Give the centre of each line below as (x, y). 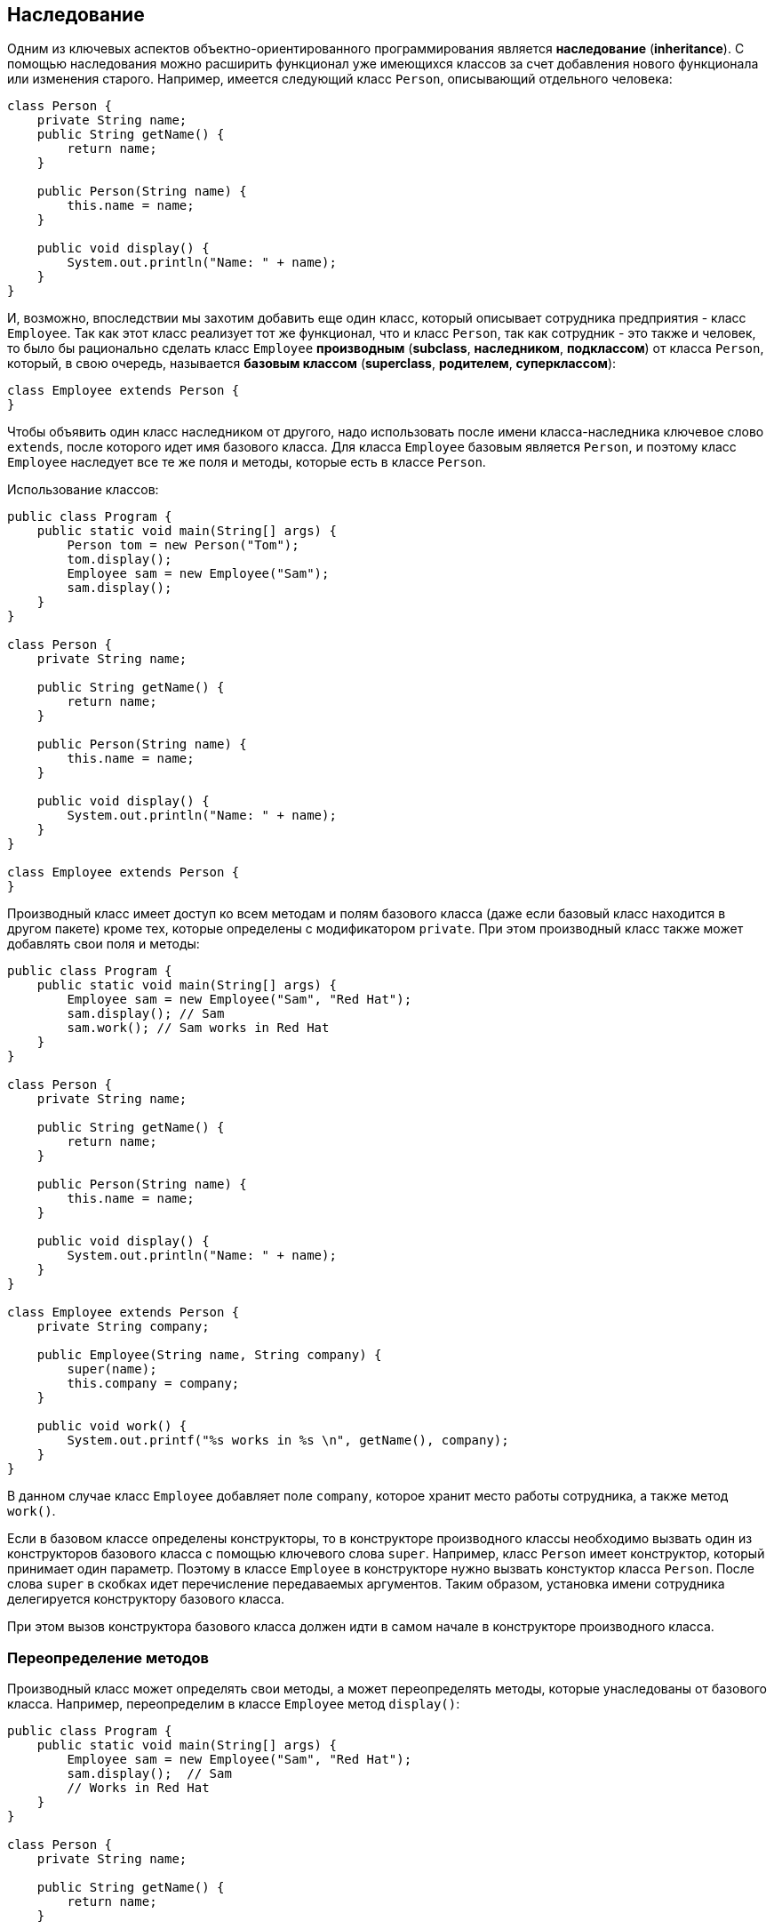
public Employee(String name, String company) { (209, 1355)
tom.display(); (120, 560)
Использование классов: (83, 490)
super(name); (112, 1369)
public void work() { (112, 1426)
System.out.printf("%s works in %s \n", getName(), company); (288, 1441)
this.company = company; (153, 1384)
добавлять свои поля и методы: (104, 944)
